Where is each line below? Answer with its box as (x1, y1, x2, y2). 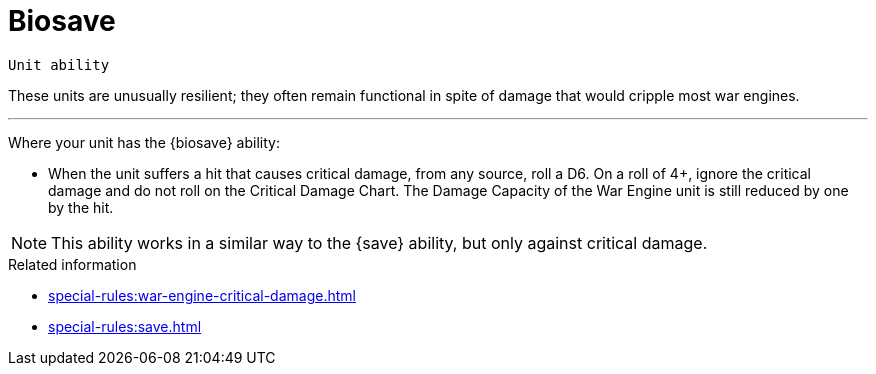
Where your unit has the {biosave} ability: (8, 133, 280, 151)
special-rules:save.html (48, 317, 202, 335)
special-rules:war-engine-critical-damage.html (48, 286, 356, 304)
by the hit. (48, 198, 114, 216)
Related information (8, 255, 137, 273)
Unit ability (8, 56, 110, 73)
